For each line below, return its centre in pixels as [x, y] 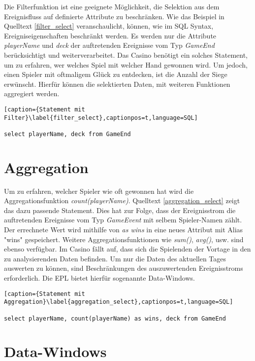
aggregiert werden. [32, 93]
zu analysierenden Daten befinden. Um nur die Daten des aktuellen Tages [115, 258]
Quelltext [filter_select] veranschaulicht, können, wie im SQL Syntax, [109, 26]
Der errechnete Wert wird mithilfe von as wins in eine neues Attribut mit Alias [124, 230]
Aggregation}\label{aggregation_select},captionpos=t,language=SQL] [119, 302]
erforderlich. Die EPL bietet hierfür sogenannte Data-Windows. [99, 278]
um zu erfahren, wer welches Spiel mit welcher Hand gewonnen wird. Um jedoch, [126, 64]
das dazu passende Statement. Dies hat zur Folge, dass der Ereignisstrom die [120, 210]
